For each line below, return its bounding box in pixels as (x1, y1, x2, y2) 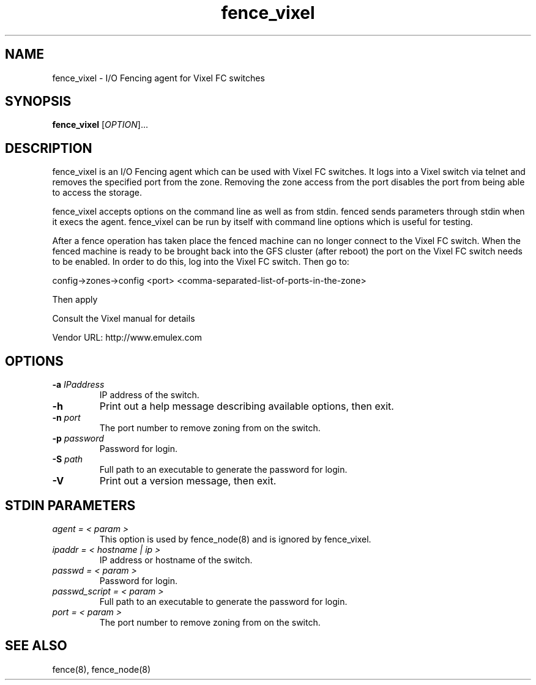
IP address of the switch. (99, 390, 199, 401)
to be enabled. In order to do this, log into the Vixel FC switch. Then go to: (52, 256, 349, 267)
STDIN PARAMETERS (5, 497, 136, 513)
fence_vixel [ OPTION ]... (52, 119, 148, 130)
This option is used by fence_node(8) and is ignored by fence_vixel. (99, 533, 371, 544)
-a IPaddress (52, 379, 105, 390)
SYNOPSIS (5, 94, 72, 109)
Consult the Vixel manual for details (52, 313, 195, 324)
